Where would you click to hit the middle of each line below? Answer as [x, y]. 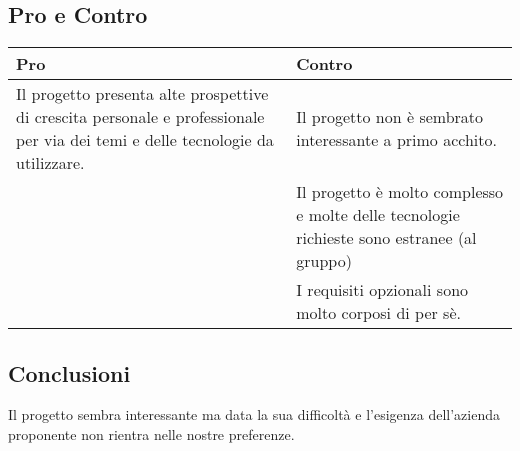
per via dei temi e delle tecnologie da [145, 140]
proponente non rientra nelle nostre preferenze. [151, 434]
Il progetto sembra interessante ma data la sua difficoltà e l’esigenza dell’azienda [254, 414]
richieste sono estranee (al [386, 238]
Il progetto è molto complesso [400, 192]
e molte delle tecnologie [378, 215]
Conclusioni [69, 372]
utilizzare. [50, 163]
